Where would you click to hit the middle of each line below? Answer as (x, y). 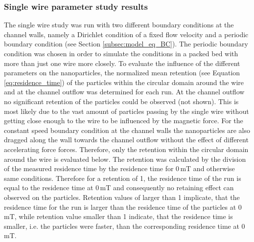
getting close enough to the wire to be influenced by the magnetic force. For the (124, 121)
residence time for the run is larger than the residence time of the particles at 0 (123, 207)
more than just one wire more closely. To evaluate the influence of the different (122, 63)
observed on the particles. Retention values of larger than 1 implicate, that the (122, 197)
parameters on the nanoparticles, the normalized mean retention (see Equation (122, 73)
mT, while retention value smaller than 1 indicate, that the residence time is (118, 216)
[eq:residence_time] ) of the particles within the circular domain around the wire (124, 82)
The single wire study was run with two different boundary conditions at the (119, 25)
